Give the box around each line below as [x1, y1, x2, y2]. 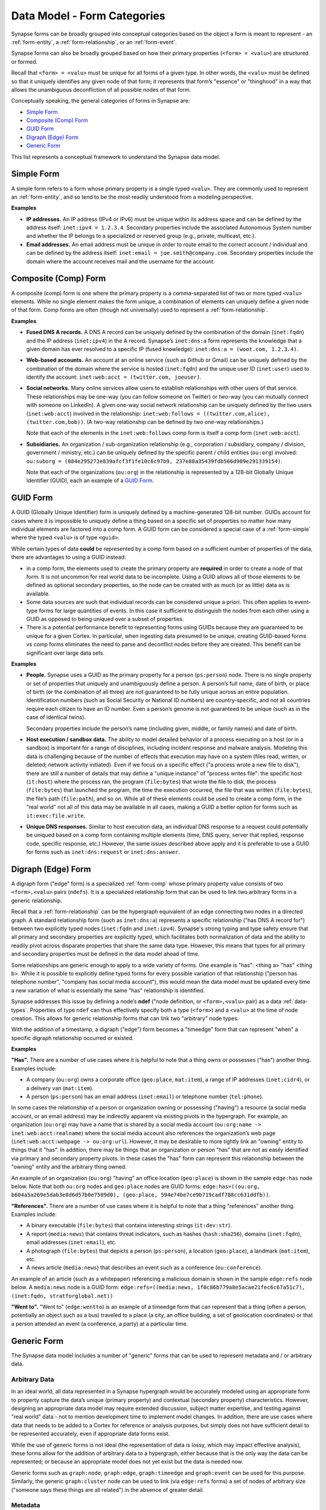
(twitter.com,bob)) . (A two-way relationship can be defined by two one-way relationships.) [26, 419, 264, 426]
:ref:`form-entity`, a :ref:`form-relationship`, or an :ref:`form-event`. [11, 38, 177, 45]
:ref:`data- [283, 998, 308, 1005]
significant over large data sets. [26, 649, 105, 657]
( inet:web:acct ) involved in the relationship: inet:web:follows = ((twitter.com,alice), [26, 410, 270, 417]
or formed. [11, 58, 38, 65]
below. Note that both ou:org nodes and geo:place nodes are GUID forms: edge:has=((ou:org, [11, 1183, 261, 1190]
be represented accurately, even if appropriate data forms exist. [11, 1430, 170, 1438]
